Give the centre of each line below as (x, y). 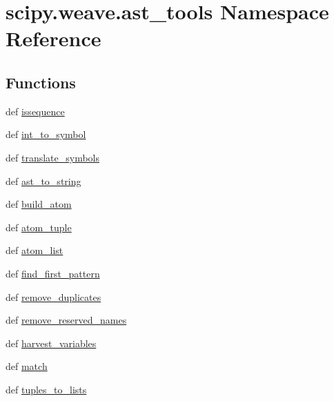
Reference (53, 38)
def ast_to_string (43, 180)
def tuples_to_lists (46, 389)
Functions (41, 82)
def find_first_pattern (53, 273)
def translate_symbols (53, 157)
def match (27, 366)
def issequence (35, 111)
